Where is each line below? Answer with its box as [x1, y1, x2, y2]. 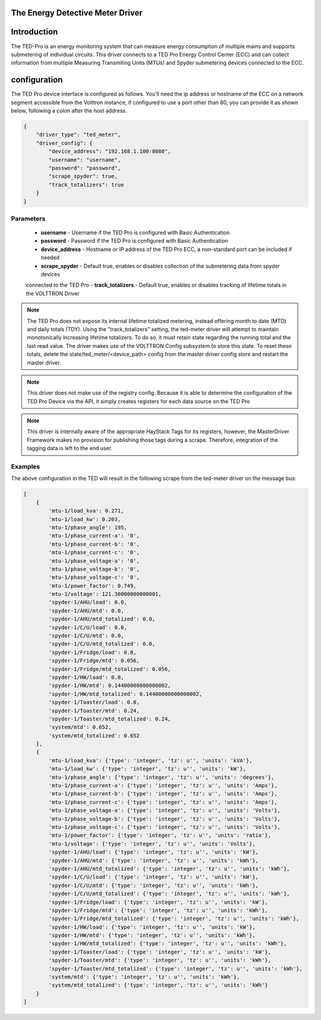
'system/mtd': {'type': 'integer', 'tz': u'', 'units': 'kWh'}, [48, 974, 240, 981]
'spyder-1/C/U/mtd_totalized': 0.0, [48, 641, 156, 648]
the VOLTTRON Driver [26, 290, 80, 297]
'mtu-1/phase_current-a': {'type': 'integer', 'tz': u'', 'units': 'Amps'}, [48, 782, 278, 789]
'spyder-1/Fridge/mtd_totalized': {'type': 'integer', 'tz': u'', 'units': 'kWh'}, [48, 915, 300, 922]
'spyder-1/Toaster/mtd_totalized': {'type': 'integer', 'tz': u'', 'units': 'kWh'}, [48, 965, 303, 972]
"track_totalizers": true [48, 181, 124, 188]
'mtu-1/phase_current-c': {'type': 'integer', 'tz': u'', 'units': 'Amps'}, [48, 799, 278, 805]
